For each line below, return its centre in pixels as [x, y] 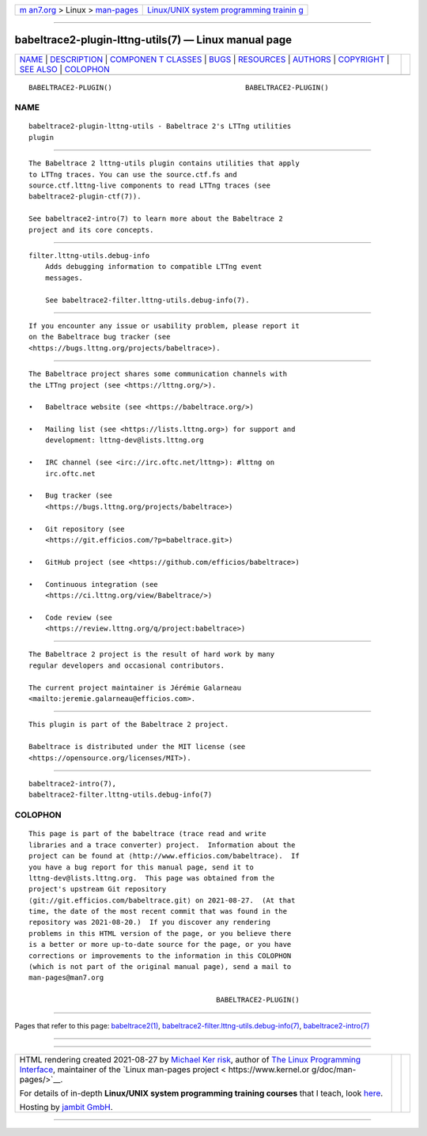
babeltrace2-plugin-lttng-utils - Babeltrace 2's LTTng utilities [160, 126]
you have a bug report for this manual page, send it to [142, 867]
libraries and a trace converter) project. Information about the [162, 845]
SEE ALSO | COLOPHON [64, 69]
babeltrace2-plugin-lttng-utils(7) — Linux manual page [153, 40]
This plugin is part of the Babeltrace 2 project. [129, 725]
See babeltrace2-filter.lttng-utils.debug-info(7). [147, 300]
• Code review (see [70, 617]
